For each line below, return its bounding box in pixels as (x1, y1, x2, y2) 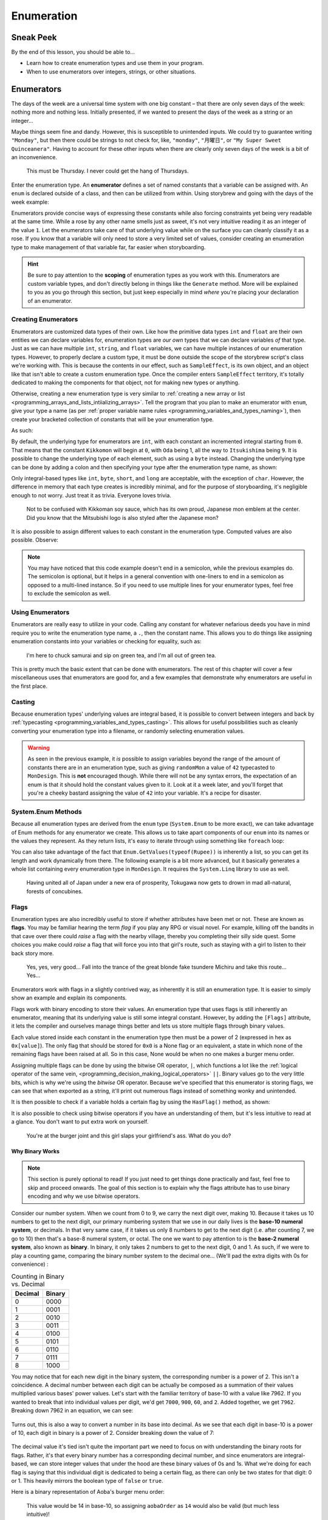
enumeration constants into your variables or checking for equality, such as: (11, 638, 202, 645)
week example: (11, 198, 49, 206)
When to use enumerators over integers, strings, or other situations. (26, 67, 197, 75)
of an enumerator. (27, 297, 73, 304)
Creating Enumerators (11, 315, 78, 323)
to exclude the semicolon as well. (27, 590, 111, 597)
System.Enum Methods (11, 807, 82, 816)
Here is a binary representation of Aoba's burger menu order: (11, 1488, 165, 1496)
